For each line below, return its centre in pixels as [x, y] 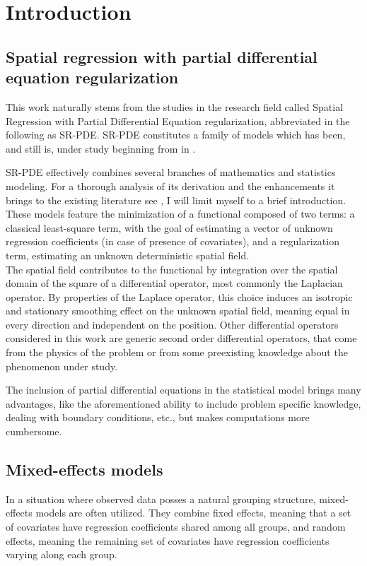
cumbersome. [34, 431]
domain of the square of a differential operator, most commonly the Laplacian [174, 283]
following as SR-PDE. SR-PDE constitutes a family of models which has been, [176, 135]
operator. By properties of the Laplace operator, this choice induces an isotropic [179, 296]
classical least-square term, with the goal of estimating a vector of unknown [169, 227]
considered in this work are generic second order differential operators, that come [181, 338]
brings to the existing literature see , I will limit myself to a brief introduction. [176, 200]
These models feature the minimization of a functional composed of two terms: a [180, 214]
